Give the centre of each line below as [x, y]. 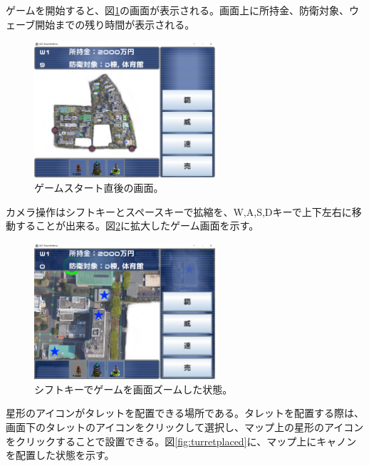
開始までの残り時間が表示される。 [115, 24]
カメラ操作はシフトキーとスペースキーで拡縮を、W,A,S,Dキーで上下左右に [179, 211]
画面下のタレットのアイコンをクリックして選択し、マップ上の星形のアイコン [185, 426]
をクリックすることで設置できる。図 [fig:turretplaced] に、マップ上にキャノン [181, 441]
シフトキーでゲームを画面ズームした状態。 [134, 389]
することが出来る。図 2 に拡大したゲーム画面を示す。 [137, 226]
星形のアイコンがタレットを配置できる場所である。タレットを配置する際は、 [185, 413]
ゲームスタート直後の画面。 [99, 188]
